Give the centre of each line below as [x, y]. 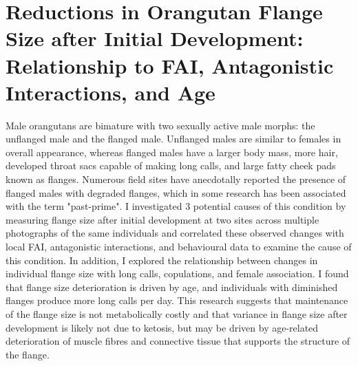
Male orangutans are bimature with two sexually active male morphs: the [160, 125]
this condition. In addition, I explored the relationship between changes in [162, 260]
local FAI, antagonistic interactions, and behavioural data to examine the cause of [179, 247]
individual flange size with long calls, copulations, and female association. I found [177, 273]
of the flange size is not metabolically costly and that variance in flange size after [177, 314]
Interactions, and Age [110, 92]
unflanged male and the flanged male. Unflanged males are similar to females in [173, 139]
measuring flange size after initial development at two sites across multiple [162, 219]
